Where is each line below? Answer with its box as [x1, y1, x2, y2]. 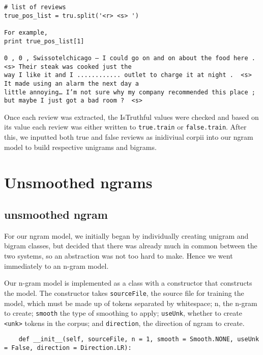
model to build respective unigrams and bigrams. [4, 141, 157, 152]
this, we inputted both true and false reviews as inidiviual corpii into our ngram [4, 132, 253, 142]
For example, [4, 29, 48, 36]
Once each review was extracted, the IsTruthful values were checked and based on [4, 111, 259, 122]
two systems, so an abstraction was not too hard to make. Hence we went [4, 250, 233, 261]
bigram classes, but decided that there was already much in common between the [4, 240, 257, 251]
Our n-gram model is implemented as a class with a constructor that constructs [4, 277, 252, 288]
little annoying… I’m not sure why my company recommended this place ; [4, 88, 255, 96]
